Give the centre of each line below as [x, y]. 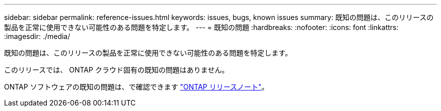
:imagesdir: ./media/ [37, 36]
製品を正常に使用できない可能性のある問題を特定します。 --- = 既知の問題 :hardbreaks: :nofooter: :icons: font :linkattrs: [201, 27]
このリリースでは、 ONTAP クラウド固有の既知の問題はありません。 [117, 70]
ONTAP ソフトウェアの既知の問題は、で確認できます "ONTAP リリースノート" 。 [136, 87]
